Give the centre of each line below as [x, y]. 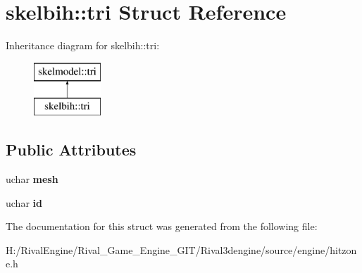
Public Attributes [71, 150]
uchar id [24, 202]
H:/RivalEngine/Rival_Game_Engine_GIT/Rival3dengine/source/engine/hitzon [181, 249]
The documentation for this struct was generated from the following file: [162, 226]
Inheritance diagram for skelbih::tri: [83, 45]
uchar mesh [32, 179]
